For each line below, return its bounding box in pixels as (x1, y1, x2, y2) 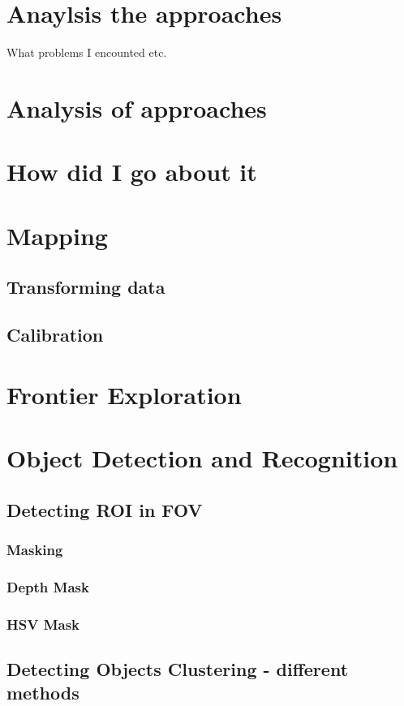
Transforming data (6, 274, 165, 299)
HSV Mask (6, 613, 80, 634)
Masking (6, 539, 63, 559)
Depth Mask (6, 576, 89, 596)
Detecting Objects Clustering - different (6, 656, 349, 681)
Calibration (6, 322, 104, 347)
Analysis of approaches (6, 91, 267, 124)
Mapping (6, 218, 108, 252)
